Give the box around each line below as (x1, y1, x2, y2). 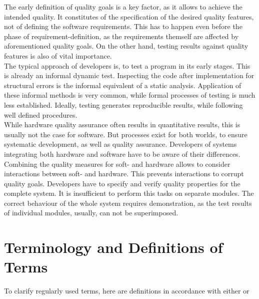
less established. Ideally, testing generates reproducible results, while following (4, 99, 243, 110)
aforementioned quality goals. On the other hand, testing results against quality (4, 41, 248, 51)
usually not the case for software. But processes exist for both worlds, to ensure (4, 129, 247, 139)
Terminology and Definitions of (4, 237, 223, 257)
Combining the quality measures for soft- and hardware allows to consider (4, 158, 230, 169)
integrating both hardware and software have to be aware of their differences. (4, 148, 240, 159)
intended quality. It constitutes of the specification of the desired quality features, (4, 11, 254, 22)
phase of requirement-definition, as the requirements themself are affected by (4, 31, 239, 41)
